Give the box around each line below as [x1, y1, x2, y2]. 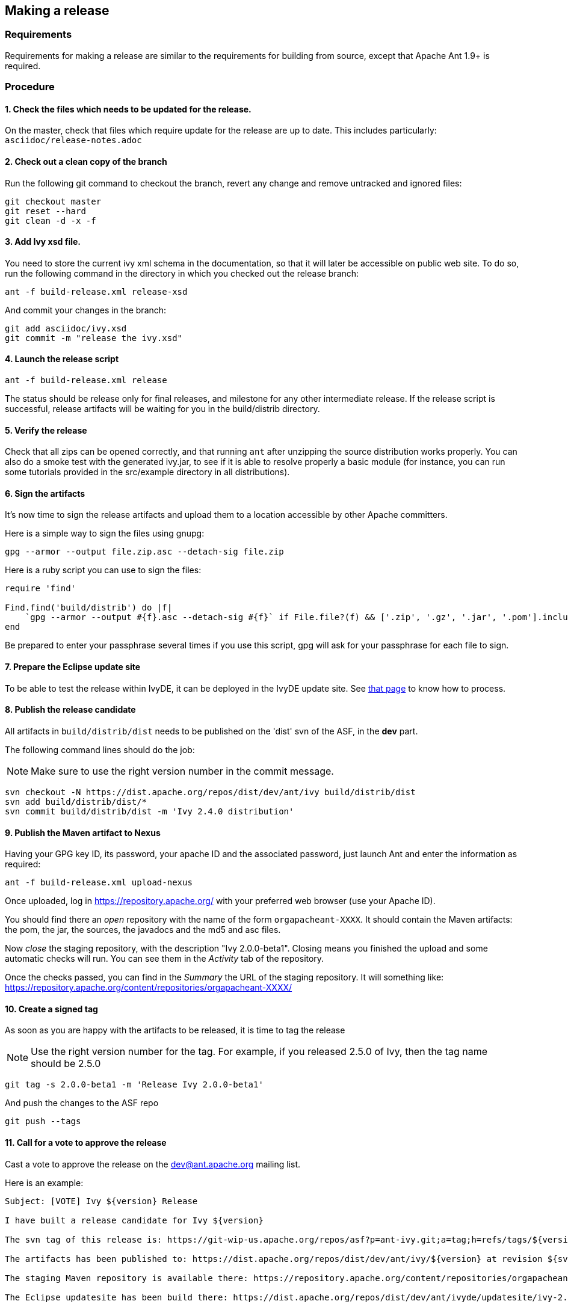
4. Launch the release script [5, 354, 119, 364]
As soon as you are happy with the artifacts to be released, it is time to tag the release [5, 1025, 345, 1036]
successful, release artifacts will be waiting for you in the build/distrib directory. [5, 404, 320, 414]
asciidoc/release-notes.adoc [5, 135, 142, 146]
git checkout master [5, 196, 102, 206]
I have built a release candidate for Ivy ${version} [5, 1215, 264, 1225]
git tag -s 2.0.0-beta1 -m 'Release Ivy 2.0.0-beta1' [5, 1080, 264, 1090]
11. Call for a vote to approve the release [5, 1137, 167, 1148]
